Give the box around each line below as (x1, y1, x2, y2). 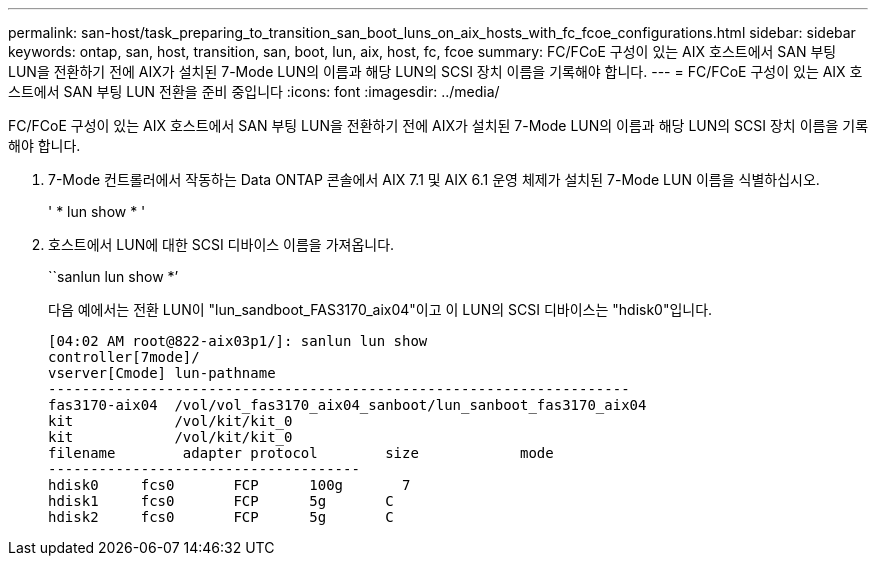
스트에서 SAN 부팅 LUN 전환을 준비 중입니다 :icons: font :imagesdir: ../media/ (8, 83, 500, 100)
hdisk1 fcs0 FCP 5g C (48, 493, 394, 509)
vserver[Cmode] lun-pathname (48, 365, 276, 381)
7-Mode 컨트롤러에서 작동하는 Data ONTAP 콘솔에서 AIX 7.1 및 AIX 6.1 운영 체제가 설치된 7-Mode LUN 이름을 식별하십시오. (48, 171, 820, 188)
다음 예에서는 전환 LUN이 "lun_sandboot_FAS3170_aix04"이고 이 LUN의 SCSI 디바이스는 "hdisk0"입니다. (48, 301, 713, 318)
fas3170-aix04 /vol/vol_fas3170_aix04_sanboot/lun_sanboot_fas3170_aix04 (48, 397, 647, 413)
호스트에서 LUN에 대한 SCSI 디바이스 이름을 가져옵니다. (48, 236, 395, 253)
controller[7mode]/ (48, 349, 200, 365)
